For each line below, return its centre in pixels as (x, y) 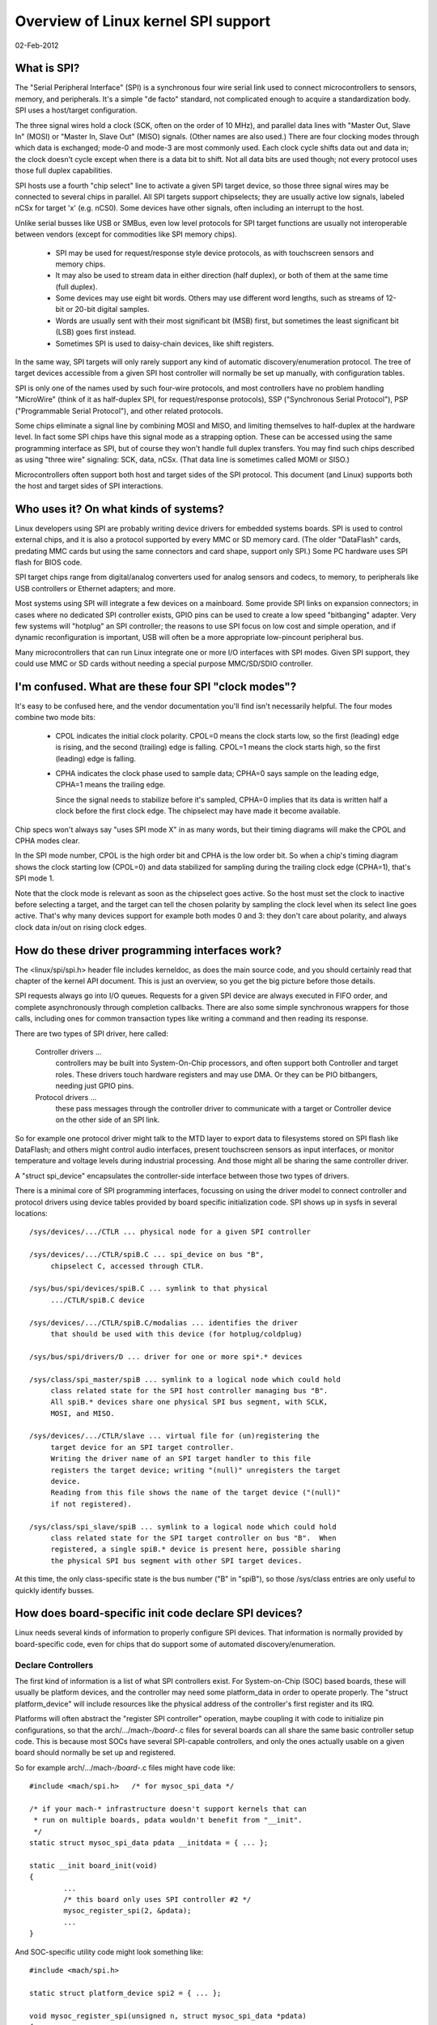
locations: (31, 1213)
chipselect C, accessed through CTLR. (127, 1266)
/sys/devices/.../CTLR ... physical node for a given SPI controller (170, 1232)
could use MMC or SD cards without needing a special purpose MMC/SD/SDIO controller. (164, 663)
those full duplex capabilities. (64, 171)
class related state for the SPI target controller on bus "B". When (193, 1538)
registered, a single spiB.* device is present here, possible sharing (196, 1550)
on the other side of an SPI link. (108, 1120)
